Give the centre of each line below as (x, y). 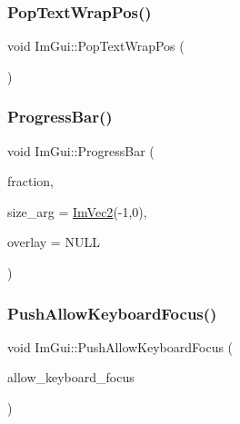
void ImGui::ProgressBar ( (81, 150)
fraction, (31, 181)
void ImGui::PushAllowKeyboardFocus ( (120, 346)
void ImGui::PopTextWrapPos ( (96, 46)
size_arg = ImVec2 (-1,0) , (77, 211)
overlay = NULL (54, 242)
